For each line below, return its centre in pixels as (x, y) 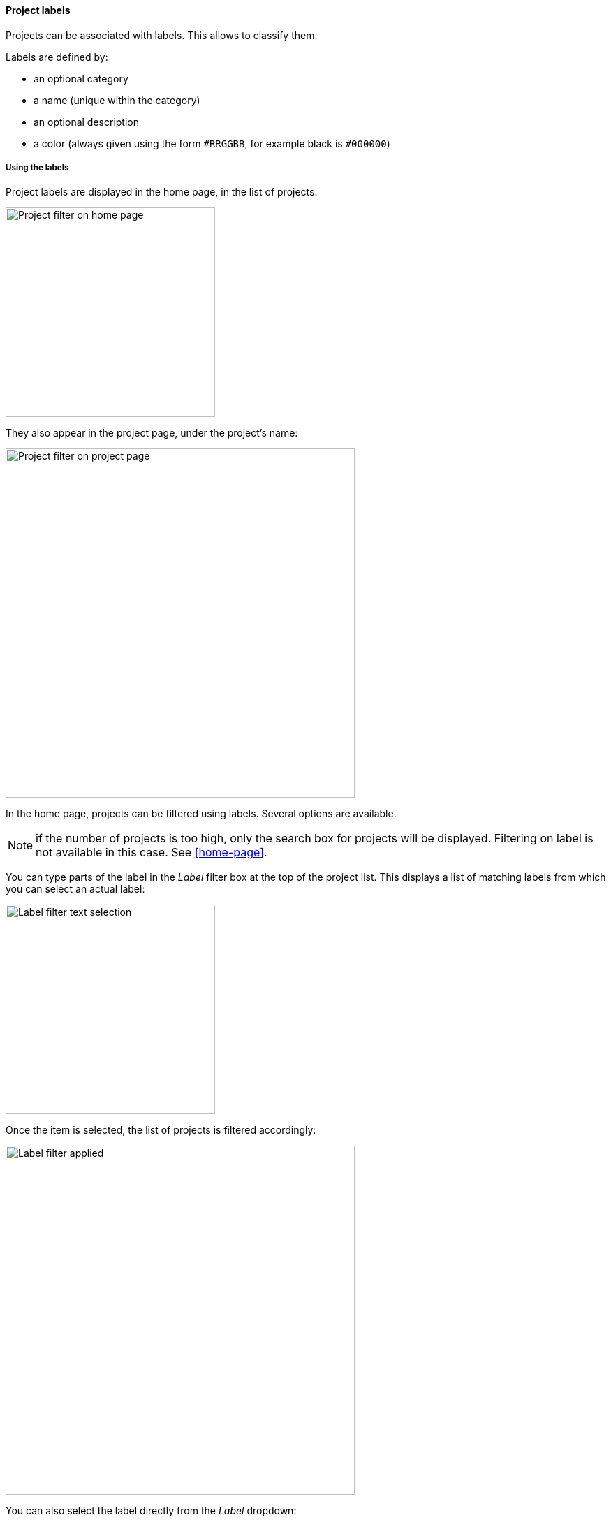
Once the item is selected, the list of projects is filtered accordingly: (161, 1130)
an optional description (86, 122)
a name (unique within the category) (117, 100)
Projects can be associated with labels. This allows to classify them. (162, 35)
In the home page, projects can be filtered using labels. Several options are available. (201, 814)
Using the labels (37, 168)
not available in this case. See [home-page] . (152, 853)
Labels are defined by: (57, 57)
